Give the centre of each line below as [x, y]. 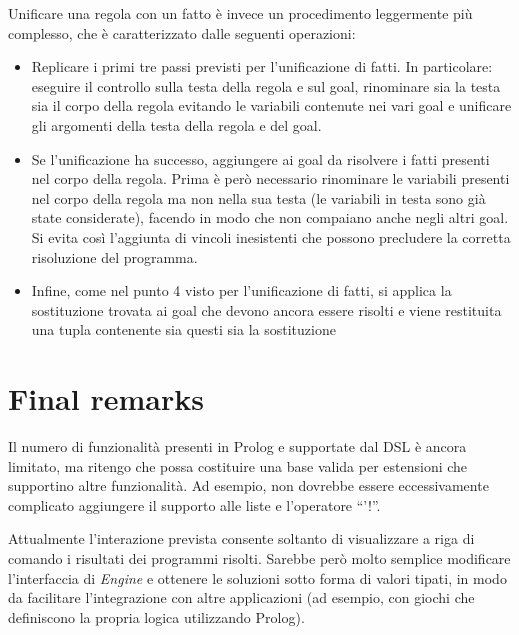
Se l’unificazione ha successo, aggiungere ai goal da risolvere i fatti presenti [260, 158]
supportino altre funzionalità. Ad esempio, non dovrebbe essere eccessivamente [248, 485]
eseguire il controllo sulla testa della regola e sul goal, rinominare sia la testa [266, 85]
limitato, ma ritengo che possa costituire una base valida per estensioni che [238, 465]
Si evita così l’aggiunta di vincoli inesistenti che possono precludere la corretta [271, 236]
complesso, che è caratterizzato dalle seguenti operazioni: [182, 32]
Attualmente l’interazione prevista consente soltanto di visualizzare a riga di [241, 538]
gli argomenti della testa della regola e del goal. [176, 124]
